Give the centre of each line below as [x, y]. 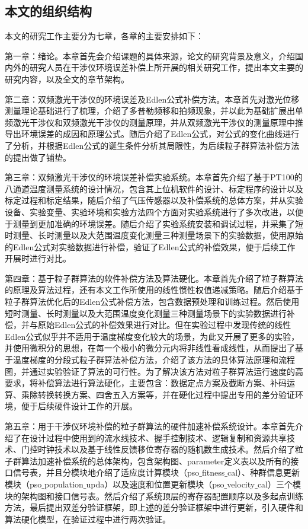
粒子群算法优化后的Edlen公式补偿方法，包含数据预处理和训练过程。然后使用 [152, 302]
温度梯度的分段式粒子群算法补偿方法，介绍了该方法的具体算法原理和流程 [154, 360]
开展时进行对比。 [38, 258]
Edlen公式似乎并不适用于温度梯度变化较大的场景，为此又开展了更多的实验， [152, 336]
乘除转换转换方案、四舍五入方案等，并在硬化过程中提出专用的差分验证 [158, 394]
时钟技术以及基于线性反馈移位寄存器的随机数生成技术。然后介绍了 [166, 449]
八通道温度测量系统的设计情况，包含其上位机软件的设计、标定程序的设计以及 [154, 188]
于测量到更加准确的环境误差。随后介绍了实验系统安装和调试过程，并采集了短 [154, 223]
